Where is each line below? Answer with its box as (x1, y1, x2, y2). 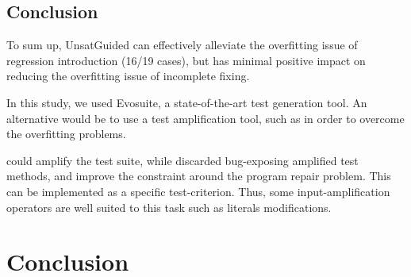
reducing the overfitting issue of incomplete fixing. (6, 67, 250, 84)
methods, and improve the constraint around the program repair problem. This (6, 167, 391, 184)
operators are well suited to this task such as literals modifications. (6, 198, 332, 215)
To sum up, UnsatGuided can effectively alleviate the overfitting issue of (6, 37, 358, 53)
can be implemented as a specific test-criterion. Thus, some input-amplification (6, 183, 390, 199)
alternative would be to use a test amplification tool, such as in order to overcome (6, 110, 405, 126)
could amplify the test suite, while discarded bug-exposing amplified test (6, 152, 359, 168)
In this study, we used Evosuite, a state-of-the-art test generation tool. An (6, 94, 367, 110)
